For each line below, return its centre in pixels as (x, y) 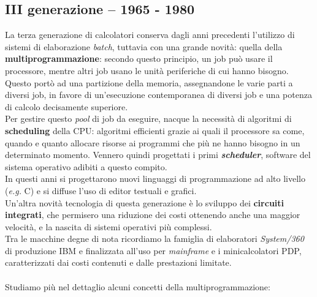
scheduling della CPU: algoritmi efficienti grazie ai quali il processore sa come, (155, 130)
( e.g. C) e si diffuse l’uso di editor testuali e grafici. (101, 190)
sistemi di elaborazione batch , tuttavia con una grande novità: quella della (144, 46)
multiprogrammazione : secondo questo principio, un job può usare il (139, 58)
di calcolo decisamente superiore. (67, 106)
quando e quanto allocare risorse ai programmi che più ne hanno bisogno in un (153, 142)
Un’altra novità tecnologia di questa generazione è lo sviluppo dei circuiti (145, 202)
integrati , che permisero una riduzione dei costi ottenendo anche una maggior (153, 215)
